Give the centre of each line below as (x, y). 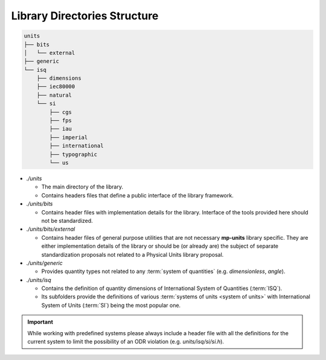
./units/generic (44, 263)
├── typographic (73, 154)
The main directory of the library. (82, 187)
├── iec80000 (56, 87)
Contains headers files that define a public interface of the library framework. (137, 195)
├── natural (54, 95)
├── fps (61, 121)
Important (40, 322)
